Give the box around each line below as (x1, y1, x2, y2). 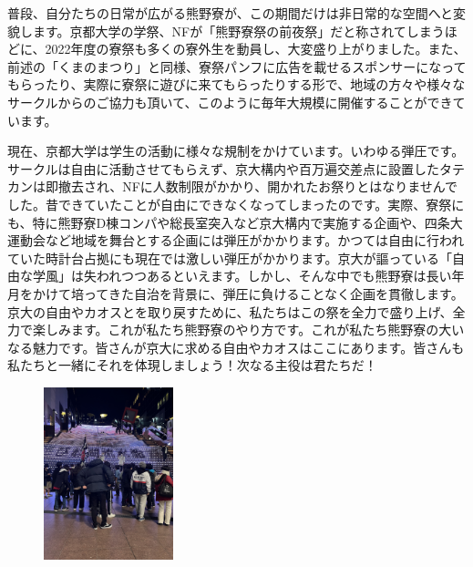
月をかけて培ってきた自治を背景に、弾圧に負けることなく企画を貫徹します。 (7, 283, 464, 303)
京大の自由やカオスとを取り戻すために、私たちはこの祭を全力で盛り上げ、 (7, 302, 453, 321)
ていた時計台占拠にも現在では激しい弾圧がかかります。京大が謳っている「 (7, 248, 452, 267)
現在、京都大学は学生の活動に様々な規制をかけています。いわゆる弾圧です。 (7, 141, 465, 160)
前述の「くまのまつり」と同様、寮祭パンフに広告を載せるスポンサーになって (7, 57, 467, 76)
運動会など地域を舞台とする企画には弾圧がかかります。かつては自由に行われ (7, 231, 465, 250)
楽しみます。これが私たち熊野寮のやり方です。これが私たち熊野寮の (32, 320, 439, 339)
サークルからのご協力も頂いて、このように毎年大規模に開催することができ (7, 92, 453, 111)
